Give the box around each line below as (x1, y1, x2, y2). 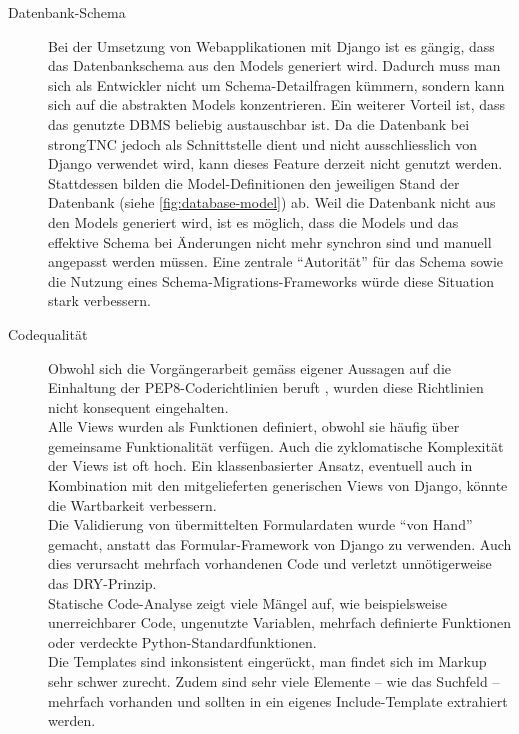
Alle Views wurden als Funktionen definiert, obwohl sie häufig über (48, 416, 460, 437)
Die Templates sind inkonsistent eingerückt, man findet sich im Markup (48, 651, 487, 672)
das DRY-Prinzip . (48, 573, 157, 594)
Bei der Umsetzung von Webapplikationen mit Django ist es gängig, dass (48, 35, 495, 56)
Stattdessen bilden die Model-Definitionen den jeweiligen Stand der (48, 172, 460, 193)
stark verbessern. (48, 290, 152, 311)
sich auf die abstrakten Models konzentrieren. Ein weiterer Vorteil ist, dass (48, 94, 506, 115)
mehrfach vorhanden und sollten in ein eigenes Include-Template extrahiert (48, 690, 508, 711)
